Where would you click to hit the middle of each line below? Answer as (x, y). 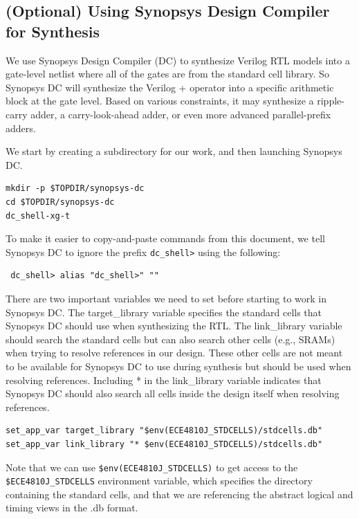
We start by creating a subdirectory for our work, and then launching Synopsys (174, 151)
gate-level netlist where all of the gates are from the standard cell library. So (167, 74)
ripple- (331, 101)
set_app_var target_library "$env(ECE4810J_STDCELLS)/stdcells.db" (164, 431)
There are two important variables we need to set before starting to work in (166, 298)
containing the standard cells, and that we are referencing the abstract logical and (179, 494)
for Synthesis (53, 31)
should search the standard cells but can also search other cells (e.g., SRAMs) (171, 339)
